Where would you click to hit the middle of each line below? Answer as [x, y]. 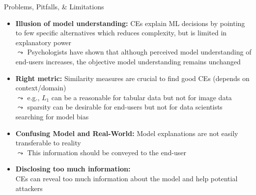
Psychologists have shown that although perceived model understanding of [139, 52]
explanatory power [43, 42]
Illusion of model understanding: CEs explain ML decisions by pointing [130, 23]
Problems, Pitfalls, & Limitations [54, 6]
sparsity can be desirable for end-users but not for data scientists [125, 107]
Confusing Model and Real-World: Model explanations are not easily [127, 133]
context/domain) [41, 88]
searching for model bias [52, 116]
